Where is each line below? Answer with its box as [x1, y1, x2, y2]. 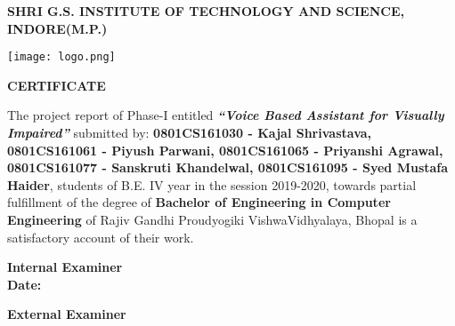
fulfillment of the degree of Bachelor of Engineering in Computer [7, 193, 391, 211]
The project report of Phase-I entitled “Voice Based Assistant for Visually [7, 106, 444, 124]
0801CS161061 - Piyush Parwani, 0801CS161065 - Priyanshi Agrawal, [7, 140, 443, 159]
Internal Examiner [7, 258, 123, 276]
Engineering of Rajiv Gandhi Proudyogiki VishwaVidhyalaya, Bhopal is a [7, 211, 418, 228]
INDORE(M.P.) [7, 19, 108, 37]
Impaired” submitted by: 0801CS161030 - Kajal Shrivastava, [7, 123, 372, 142]
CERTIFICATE [7, 76, 106, 94]
